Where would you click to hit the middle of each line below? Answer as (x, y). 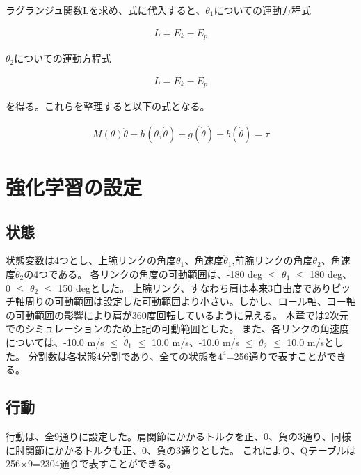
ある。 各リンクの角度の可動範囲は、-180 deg (160, 273)
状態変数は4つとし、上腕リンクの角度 (91, 260)
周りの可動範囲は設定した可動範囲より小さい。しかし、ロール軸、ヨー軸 (190, 301)
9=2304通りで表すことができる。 (102, 464)
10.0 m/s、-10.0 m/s (195, 342)
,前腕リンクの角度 (272, 260)
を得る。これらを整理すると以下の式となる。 (108, 106)
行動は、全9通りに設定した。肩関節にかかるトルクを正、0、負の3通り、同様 (178, 436)
